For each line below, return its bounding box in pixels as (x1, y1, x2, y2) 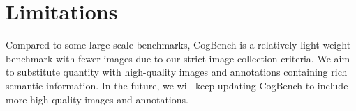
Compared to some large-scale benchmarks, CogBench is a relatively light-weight (6, 37, 351, 52)
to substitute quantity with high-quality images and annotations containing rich (6, 65, 348, 79)
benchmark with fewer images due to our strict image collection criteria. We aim (6, 51, 350, 65)
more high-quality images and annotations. (6, 92, 188, 106)
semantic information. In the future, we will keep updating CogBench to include (6, 78, 348, 92)
